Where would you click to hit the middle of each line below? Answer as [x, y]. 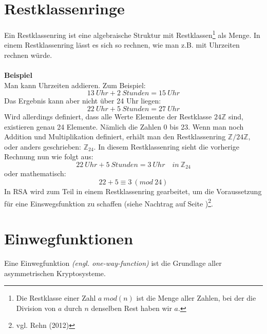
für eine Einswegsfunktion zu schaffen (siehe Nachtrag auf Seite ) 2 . [109, 202]
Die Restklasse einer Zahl [56, 298]
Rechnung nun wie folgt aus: [49, 156]
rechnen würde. [28, 55]
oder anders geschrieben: [43, 146]
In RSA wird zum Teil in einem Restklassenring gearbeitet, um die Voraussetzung [133, 191]
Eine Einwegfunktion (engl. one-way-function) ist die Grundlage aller [113, 263]
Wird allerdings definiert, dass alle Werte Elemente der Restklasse [108, 116]
